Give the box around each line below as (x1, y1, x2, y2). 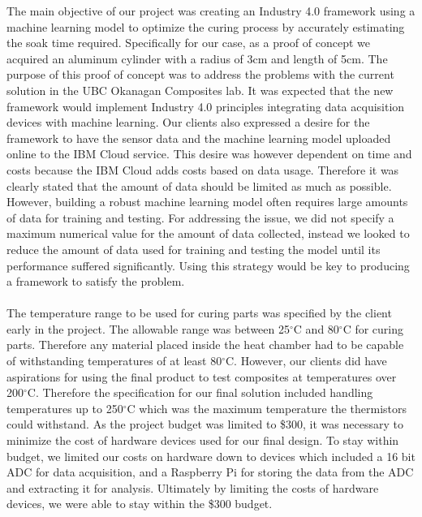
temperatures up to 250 (6, 399, 123, 416)
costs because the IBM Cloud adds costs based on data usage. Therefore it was (6, 161, 399, 178)
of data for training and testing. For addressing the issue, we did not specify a (6, 209, 394, 226)
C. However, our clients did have (225, 352, 387, 369)
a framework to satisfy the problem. (6, 273, 185, 290)
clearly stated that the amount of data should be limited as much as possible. (6, 177, 392, 194)
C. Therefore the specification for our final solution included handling (27, 384, 373, 401)
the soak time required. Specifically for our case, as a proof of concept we (6, 34, 371, 51)
